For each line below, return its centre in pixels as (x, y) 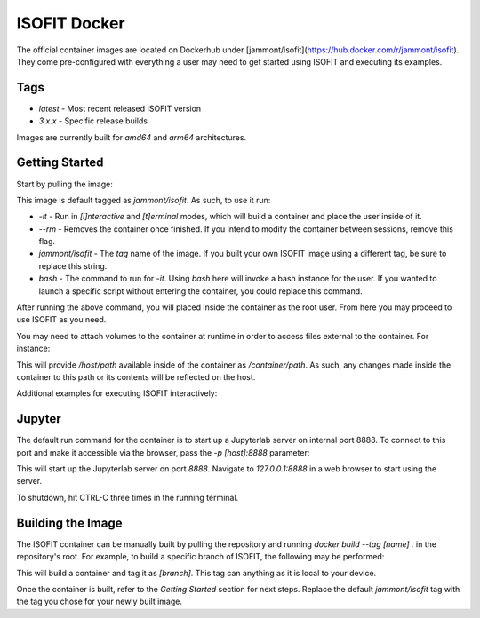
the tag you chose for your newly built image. (99, 602)
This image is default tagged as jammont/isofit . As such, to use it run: (144, 200)
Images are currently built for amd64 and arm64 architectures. (132, 137)
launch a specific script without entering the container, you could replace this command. (201, 291)
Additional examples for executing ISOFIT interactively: (117, 393)
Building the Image (69, 523)
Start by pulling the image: (64, 184)
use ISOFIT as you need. (61, 320)
